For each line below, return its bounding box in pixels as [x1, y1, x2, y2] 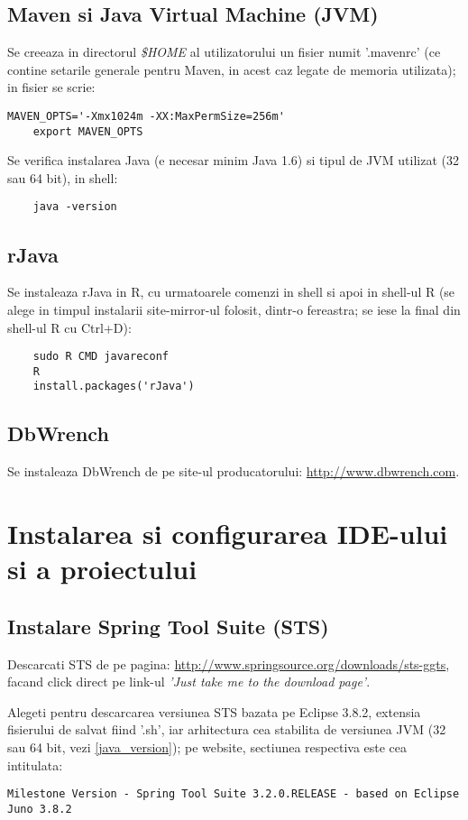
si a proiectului [7, 550, 197, 587]
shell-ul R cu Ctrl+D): [7, 318, 132, 336]
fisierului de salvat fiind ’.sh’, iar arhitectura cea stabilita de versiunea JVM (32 [7, 720, 446, 739]
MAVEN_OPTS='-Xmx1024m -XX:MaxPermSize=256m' [7, 109, 285, 123]
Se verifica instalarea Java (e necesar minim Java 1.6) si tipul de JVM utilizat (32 [7, 151, 460, 170]
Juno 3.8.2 [7, 802, 72, 815]
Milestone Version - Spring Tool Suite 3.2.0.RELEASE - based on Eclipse [7, 788, 460, 801]
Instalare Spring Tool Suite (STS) [7, 612, 329, 640]
